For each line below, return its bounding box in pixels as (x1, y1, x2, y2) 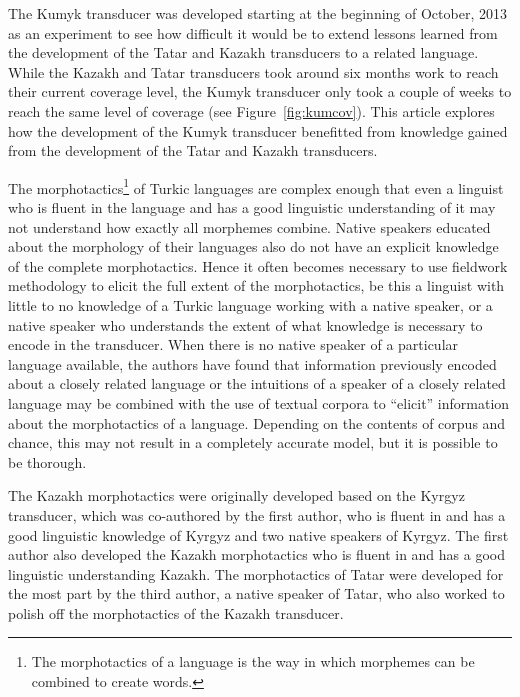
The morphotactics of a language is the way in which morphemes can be (31, 651, 475, 672)
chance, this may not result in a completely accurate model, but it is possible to (8, 432, 498, 453)
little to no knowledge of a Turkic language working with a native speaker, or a (8, 294, 493, 315)
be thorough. (8, 451, 87, 472)
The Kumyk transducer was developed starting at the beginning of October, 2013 (8, 3, 507, 23)
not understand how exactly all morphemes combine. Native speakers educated (8, 216, 491, 237)
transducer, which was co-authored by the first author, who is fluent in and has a (8, 504, 506, 525)
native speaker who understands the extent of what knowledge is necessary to (8, 314, 483, 335)
